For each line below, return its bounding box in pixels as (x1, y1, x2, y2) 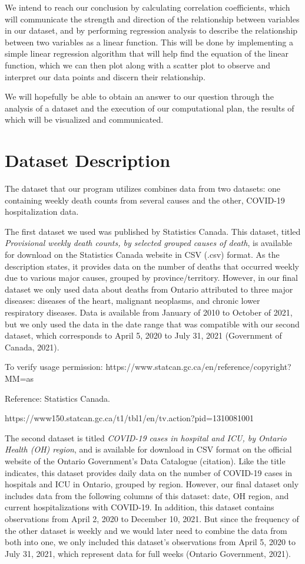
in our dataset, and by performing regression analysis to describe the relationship (5, 24, 298, 37)
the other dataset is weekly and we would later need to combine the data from (5, 524, 287, 536)
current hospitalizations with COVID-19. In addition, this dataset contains (5, 501, 274, 513)
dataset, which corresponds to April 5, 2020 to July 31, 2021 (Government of (5, 329, 282, 342)
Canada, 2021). (5, 340, 59, 353)
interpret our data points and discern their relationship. (5, 70, 205, 83)
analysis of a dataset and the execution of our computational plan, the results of (5, 101, 294, 114)
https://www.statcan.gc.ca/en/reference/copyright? (105, 360, 291, 373)
